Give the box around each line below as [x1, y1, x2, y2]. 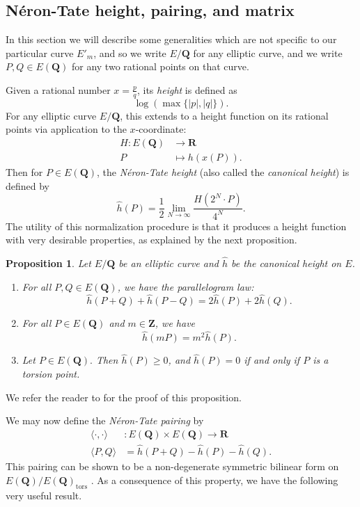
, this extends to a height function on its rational [120, 108, 329, 122]
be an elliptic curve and [118, 256, 219, 271]
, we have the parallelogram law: [117, 279, 254, 293]
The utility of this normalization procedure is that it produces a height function [6, 218, 347, 233]
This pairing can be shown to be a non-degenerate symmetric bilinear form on [6, 459, 339, 474]
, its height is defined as [136, 82, 237, 97]
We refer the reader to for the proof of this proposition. [6, 389, 242, 404]
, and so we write [93, 45, 166, 60]
